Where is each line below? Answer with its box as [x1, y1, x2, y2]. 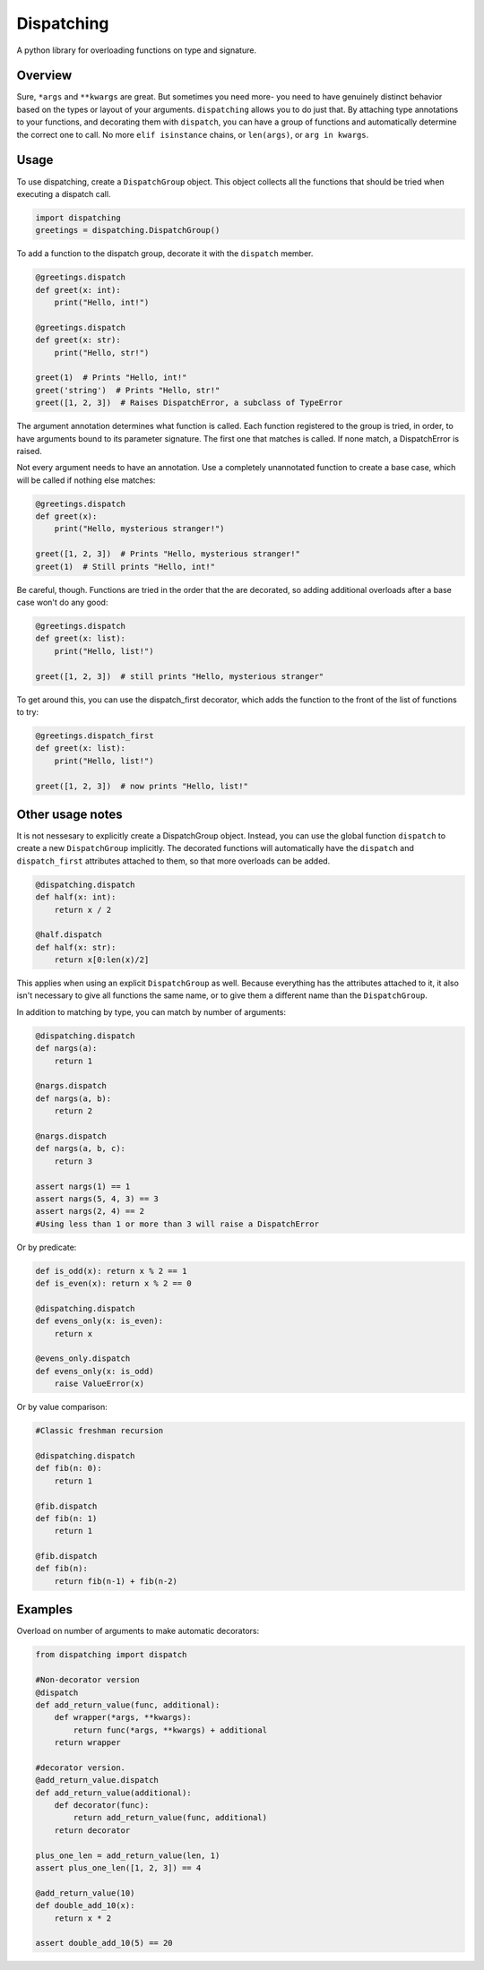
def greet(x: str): [35, 335, 121, 345]
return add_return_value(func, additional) [73, 1812, 268, 1823]
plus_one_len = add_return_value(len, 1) [35, 1850, 220, 1861]
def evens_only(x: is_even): [35, 1316, 164, 1326]
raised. [16, 445, 42, 456]
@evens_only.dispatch [35, 1354, 131, 1364]
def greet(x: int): [35, 285, 121, 295]
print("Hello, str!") [54, 348, 150, 357]
